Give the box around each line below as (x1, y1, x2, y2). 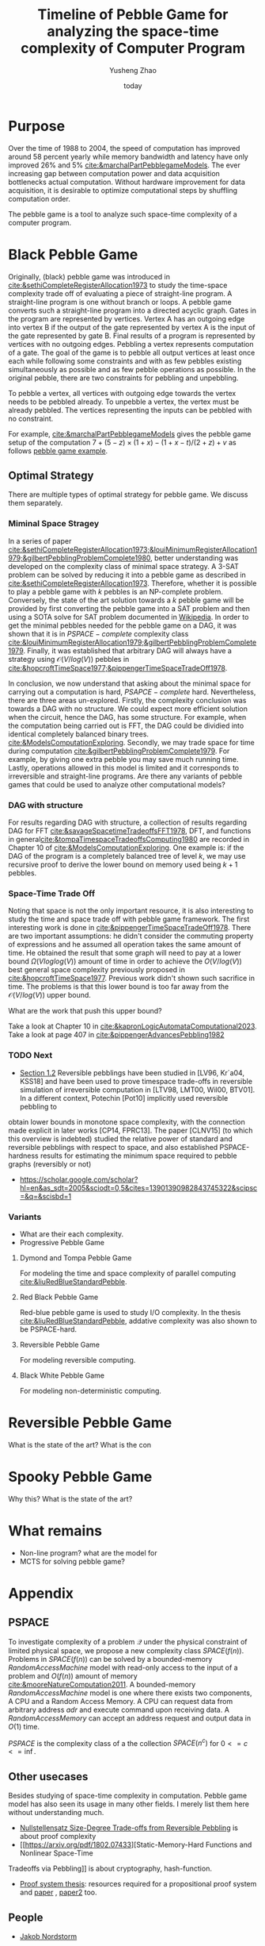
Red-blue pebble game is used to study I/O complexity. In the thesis (19, 1307, 241, 1317)
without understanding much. (8, 1808, 104, 1817)
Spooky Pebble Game (8, 1468, 153, 1486)
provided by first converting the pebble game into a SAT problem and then (8, 603, 251, 613)
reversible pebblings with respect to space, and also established (8, 1142, 218, 1152)
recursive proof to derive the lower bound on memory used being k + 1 (8, 860, 238, 870)
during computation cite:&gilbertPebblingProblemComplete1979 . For (8, 746, 230, 756)
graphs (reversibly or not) (8, 1159, 92, 1168)
